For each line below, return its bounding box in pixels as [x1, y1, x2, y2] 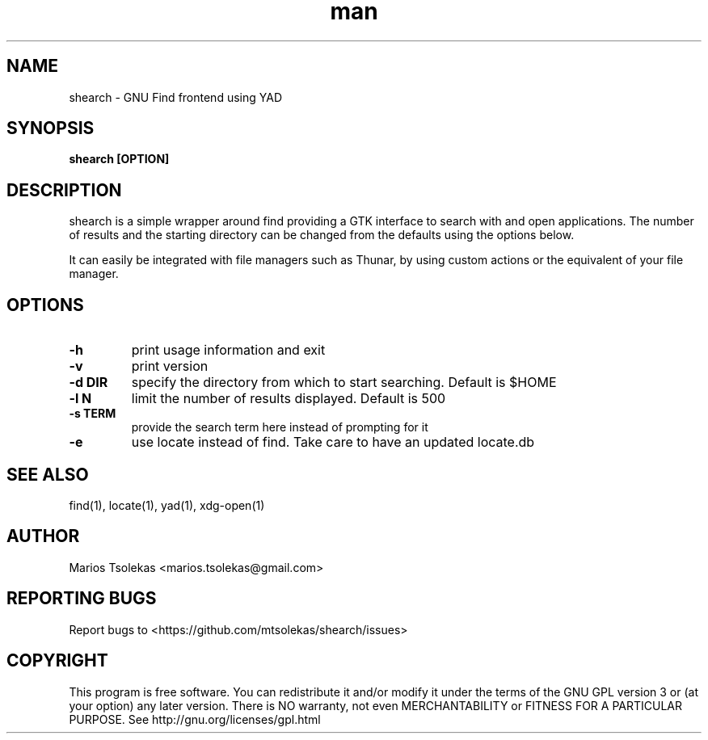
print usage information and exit [131, 342, 326, 359]
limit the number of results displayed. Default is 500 [131, 390, 446, 407]
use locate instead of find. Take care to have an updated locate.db [131, 434, 535, 451]
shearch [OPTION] [69, 152, 170, 166]
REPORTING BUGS [6, 588, 157, 609]
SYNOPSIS [6, 118, 95, 139]
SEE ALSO [6, 464, 89, 485]
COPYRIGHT [6, 650, 108, 671]
